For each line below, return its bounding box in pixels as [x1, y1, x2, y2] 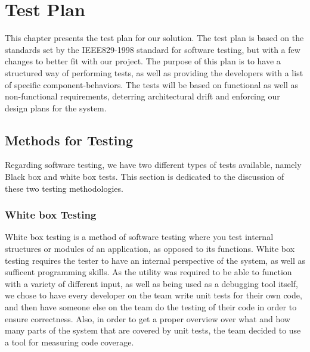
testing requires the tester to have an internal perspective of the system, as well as [5, 254, 305, 266]
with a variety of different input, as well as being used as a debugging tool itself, [5, 277, 299, 289]
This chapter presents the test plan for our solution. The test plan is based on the [5, 32, 304, 44]
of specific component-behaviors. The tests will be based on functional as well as [5, 78, 299, 91]
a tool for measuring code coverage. [5, 335, 134, 348]
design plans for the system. [5, 101, 107, 114]
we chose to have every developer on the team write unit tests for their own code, [5, 289, 302, 301]
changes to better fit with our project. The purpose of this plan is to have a [5, 55, 281, 67]
